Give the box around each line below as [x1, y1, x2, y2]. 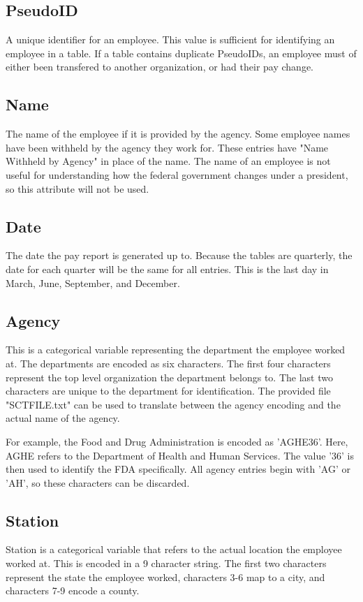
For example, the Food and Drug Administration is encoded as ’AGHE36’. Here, [6, 434, 348, 448]
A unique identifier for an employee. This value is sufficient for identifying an [6, 32, 335, 47]
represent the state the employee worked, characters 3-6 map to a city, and [6, 569, 325, 584]
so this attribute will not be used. [6, 181, 149, 196]
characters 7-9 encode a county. [6, 583, 140, 598]
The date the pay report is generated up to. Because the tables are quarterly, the [6, 248, 353, 263]
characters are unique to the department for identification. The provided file [6, 383, 331, 398]
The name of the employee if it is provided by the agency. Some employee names [6, 126, 350, 141]
